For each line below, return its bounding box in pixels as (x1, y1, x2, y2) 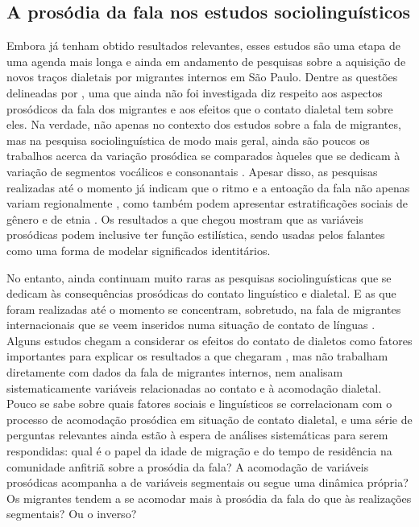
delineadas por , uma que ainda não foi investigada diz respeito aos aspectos (6, 84, 383, 101)
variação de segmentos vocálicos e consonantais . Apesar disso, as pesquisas (6, 163, 378, 179)
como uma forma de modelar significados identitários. (6, 241, 271, 258)
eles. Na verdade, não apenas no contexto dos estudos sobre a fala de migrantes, (6, 116, 401, 133)
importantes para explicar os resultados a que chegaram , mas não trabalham (6, 348, 388, 364)
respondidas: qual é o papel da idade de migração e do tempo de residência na (6, 443, 392, 459)
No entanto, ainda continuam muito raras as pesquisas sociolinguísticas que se (6, 269, 392, 286)
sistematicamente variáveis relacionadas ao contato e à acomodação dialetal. (6, 379, 382, 396)
